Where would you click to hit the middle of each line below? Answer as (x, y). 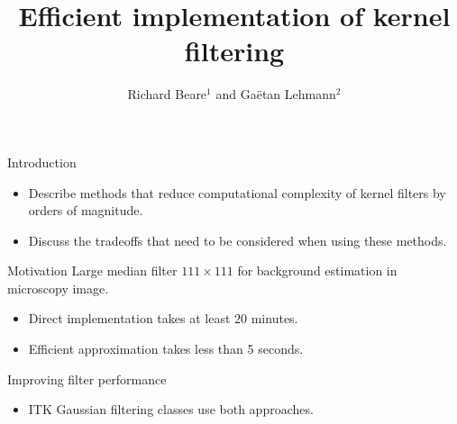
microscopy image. (58, 288)
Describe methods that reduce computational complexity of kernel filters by (237, 192)
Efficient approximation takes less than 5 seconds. (166, 349)
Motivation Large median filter (92, 271)
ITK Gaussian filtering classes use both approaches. (171, 409)
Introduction (42, 162)
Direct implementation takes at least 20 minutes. (163, 318)
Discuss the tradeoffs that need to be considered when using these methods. (238, 240)
